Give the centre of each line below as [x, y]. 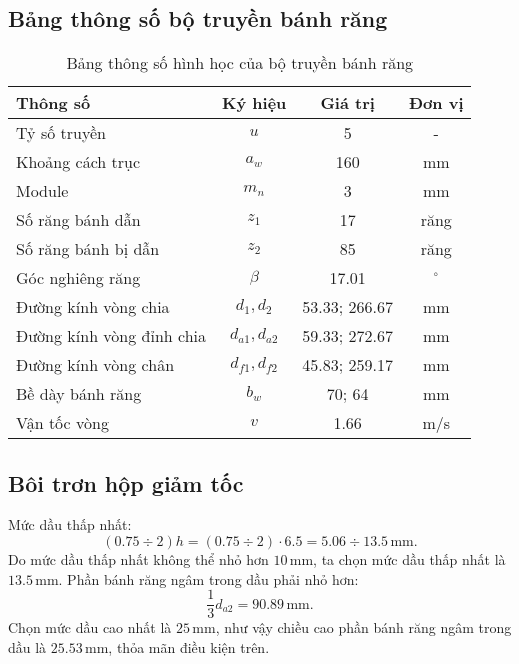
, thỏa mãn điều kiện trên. [189, 646]
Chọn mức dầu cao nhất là [90, 627]
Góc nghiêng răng [78, 278]
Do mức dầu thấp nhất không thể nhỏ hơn [138, 559]
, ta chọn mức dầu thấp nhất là [409, 559]
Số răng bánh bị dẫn [88, 249]
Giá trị [347, 103]
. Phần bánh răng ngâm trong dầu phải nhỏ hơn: [208, 578]
